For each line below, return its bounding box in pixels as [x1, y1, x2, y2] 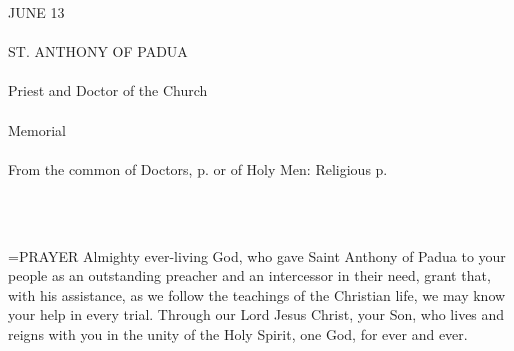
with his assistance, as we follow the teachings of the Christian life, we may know [8, 284, 506, 305]
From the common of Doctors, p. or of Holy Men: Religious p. [8, 158, 388, 179]
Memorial [8, 119, 66, 140]
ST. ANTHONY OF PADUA [8, 41, 188, 62]
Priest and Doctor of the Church [8, 80, 208, 101]
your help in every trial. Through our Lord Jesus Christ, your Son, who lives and [8, 304, 505, 325]
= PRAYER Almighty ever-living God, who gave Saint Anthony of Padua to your [8, 245, 506, 266]
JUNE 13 [8, 2, 65, 22]
